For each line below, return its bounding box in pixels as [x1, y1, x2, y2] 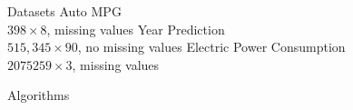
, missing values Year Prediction [46, 19, 225, 38]
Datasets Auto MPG [7, 2, 122, 20]
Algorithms [7, 85, 70, 105]
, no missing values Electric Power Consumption [77, 37, 346, 56]
